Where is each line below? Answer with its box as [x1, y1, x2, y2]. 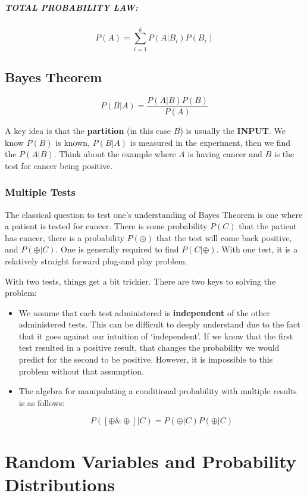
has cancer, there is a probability [5, 231, 124, 244]
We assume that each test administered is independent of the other [18, 306, 270, 319]
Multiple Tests [5, 185, 76, 199]
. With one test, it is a [216, 243, 298, 255]
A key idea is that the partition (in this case [5, 124, 171, 136]
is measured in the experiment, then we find [130, 136, 291, 148]
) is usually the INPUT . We [180, 124, 286, 136]
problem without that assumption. [18, 364, 145, 377]
